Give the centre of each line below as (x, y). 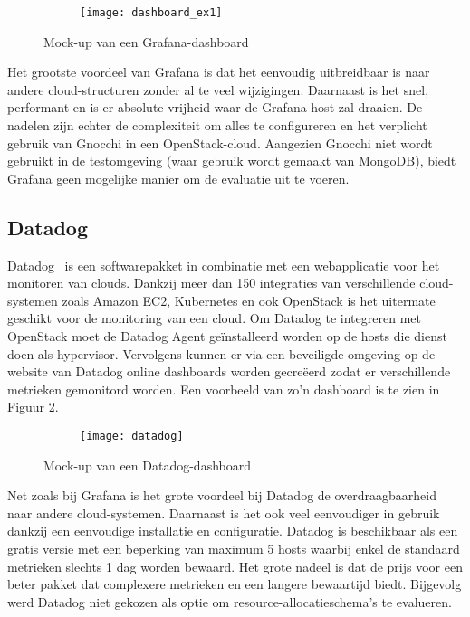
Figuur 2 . (33, 407)
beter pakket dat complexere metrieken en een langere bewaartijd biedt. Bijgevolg (235, 584)
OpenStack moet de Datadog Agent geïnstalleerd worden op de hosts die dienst (227, 335)
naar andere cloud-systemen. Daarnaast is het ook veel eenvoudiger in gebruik (224, 513)
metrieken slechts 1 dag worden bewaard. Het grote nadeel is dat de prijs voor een (235, 566)
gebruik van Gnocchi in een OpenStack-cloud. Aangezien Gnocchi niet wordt (220, 142)
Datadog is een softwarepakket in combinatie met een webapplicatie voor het (224, 265)
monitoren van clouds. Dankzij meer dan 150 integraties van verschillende (211, 283)
